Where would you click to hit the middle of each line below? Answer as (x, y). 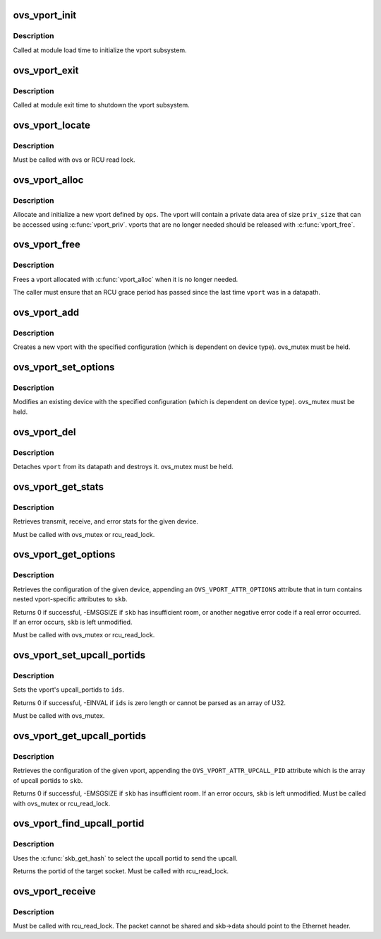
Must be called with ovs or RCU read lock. (74, 160)
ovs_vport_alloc (48, 180)
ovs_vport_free (47, 245)
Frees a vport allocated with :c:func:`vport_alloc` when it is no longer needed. (126, 279)
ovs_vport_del (44, 432)
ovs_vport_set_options (64, 367)
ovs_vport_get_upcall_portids (80, 736)
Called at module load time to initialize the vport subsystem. (100, 50)
